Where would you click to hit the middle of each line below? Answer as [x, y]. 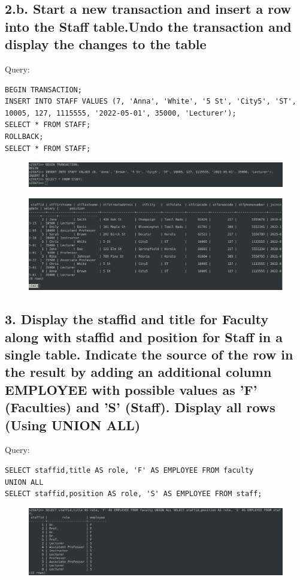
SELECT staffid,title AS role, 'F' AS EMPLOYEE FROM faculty [129, 471]
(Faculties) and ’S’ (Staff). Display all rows [140, 407]
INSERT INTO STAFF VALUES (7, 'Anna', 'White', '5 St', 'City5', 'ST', [151, 102]
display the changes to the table [106, 44]
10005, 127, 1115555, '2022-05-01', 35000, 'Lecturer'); [121, 113]
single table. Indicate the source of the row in [149, 354]
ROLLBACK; [24, 136]
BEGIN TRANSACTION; [43, 90]
